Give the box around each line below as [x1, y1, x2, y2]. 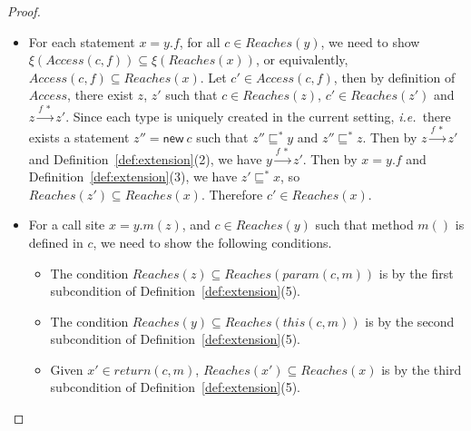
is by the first [378, 263, 454, 282]
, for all [179, 32, 221, 51]
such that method [315, 215, 414, 234]
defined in [28, 232, 83, 251]
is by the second [365, 311, 455, 330]
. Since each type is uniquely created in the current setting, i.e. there [65, 106, 451, 125]
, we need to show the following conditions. [93, 232, 332, 251]
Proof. [7, 2, 41, 20]
